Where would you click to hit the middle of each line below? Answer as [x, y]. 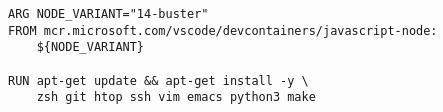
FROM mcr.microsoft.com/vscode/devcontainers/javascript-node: [223, 30]
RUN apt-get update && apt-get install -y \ [158, 80]
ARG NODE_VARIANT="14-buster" [108, 14]
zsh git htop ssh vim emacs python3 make [176, 97]
